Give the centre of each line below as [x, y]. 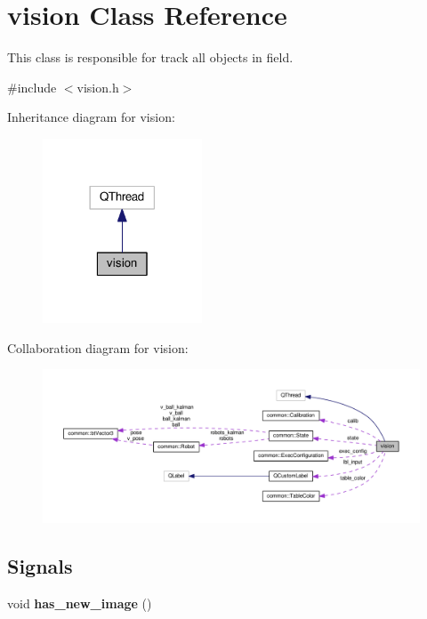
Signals [40, 565]
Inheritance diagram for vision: [91, 117]
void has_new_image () [80, 603]
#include [32, 87]
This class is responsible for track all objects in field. [150, 57]
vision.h [98, 87]
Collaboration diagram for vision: [98, 347]
